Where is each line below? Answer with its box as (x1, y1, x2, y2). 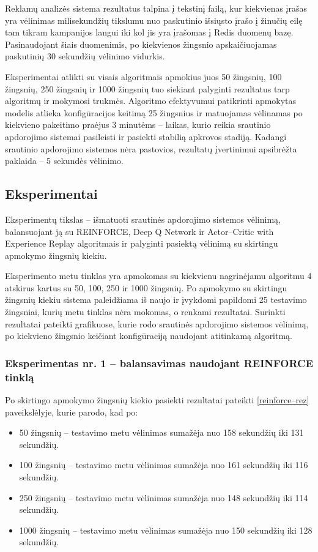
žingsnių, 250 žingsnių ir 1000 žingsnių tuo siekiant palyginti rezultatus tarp (5, 82, 290, 95)
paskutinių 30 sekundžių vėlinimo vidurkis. (5, 50, 165, 62)
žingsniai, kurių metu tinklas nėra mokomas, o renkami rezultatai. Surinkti (5, 305, 286, 318)
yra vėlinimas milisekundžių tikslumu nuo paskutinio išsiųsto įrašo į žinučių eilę (5, 13, 303, 26)
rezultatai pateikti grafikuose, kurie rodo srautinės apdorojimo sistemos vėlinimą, (5, 317, 309, 330)
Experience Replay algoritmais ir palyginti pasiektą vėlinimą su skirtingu (5, 237, 278, 250)
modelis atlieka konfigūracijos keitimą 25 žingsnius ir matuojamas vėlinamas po (5, 106, 303, 119)
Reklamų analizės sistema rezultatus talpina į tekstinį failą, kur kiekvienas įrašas (5, 2, 308, 14)
